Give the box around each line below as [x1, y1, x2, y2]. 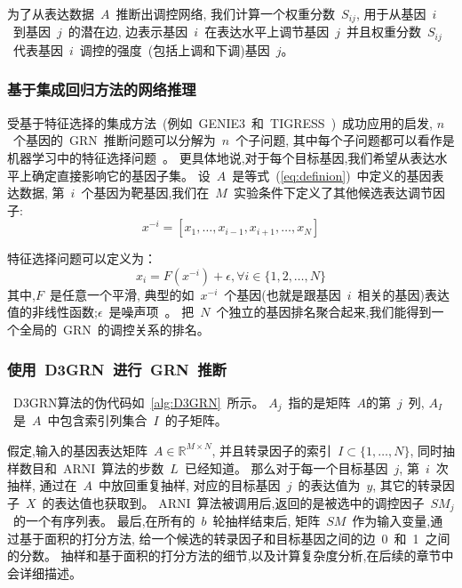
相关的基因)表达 [357, 285, 450, 303]
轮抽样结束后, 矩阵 [212, 511, 321, 530]
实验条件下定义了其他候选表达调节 [233, 183, 433, 202]
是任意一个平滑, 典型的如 [49, 285, 195, 303]
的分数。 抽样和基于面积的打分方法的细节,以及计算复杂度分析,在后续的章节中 [7, 546, 454, 565]
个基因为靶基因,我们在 [81, 183, 210, 202]
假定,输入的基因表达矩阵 [7, 440, 147, 459]
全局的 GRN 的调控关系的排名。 [19, 320, 210, 339]
